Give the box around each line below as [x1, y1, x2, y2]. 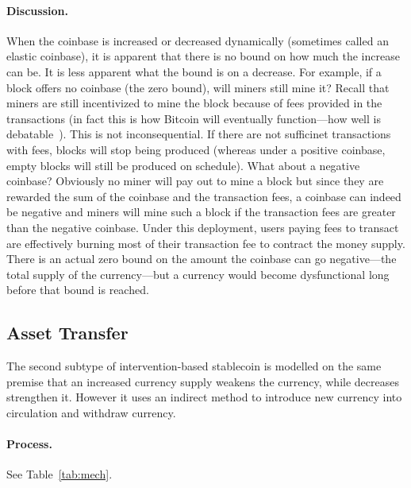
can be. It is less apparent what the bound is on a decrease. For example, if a [6, 63, 382, 79]
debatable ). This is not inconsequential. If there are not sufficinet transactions [6, 126, 391, 142]
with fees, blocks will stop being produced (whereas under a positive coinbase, [6, 141, 386, 157]
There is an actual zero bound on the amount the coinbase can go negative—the [6, 250, 397, 267]
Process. [6, 436, 52, 452]
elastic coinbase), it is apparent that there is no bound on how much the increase [6, 48, 400, 64]
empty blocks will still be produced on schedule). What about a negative [6, 157, 360, 173]
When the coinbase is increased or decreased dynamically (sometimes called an [6, 32, 389, 48]
